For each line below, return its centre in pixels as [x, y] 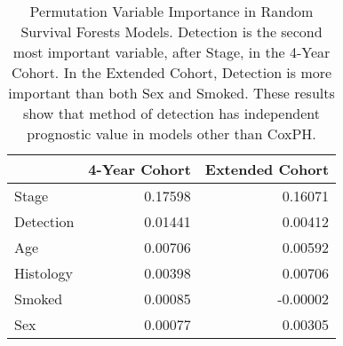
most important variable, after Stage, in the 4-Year [171, 52]
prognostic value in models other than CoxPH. [171, 134]
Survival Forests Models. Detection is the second [171, 31]
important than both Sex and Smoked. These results [171, 93]
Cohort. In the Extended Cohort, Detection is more [171, 72]
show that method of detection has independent [172, 113]
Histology [44, 273]
